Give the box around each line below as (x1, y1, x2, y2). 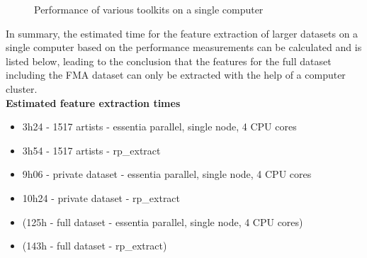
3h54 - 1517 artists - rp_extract (22, 142, 161, 157)
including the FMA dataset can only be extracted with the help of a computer (6, 67, 346, 82)
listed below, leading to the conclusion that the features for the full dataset (6, 53, 332, 68)
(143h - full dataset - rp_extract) (22, 238, 167, 253)
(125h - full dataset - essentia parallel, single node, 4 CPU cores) (22, 214, 303, 229)
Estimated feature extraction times (6, 95, 181, 110)
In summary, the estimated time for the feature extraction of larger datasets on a (6, 26, 358, 40)
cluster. (6, 81, 38, 96)
